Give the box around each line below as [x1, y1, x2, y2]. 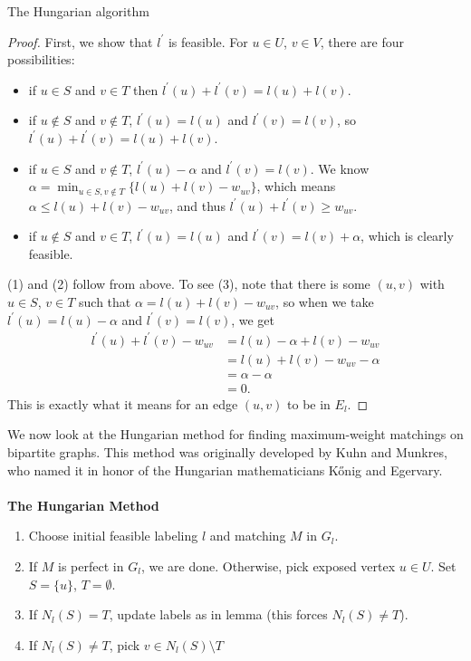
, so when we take [275, 292, 374, 311]
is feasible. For [168, 32, 248, 51]
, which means [256, 177, 336, 196]
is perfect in [58, 556, 124, 575]
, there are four [320, 32, 405, 51]
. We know [310, 158, 370, 177]
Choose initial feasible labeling [28, 526, 198, 545]
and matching [209, 526, 286, 545]
